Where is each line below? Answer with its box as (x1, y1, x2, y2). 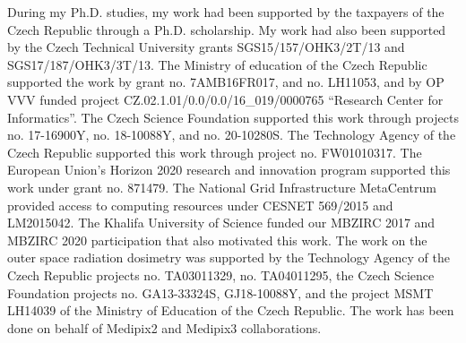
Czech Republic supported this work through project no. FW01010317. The (7, 142, 422, 161)
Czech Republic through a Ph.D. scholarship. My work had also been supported (7, 20, 446, 39)
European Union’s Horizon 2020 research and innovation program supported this (7, 160, 451, 179)
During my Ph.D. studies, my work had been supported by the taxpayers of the (7, 3, 444, 21)
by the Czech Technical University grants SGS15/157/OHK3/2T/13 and (7, 38, 405, 56)
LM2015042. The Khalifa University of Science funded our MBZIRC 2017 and (7, 213, 436, 232)
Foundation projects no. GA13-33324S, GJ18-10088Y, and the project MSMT (7, 283, 434, 302)
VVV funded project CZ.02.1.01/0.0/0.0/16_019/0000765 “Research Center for (7, 90, 444, 108)
